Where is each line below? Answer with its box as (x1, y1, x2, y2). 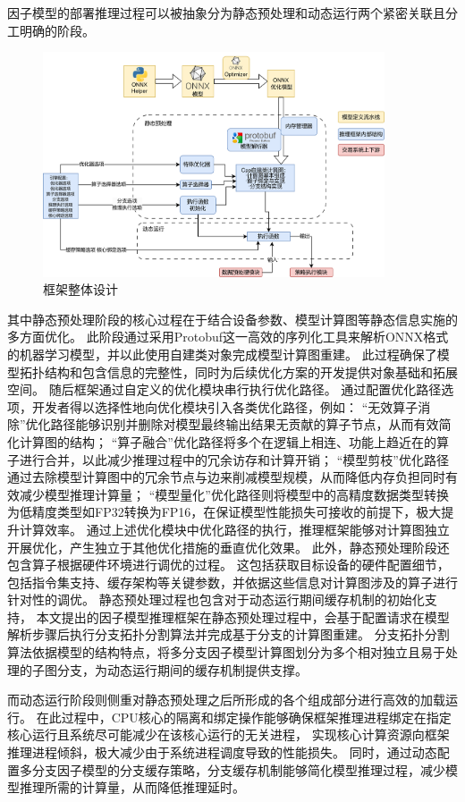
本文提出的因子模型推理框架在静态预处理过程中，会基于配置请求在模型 (36, 607, 450, 626)
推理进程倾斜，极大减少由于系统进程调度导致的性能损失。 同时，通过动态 (7, 743, 437, 762)
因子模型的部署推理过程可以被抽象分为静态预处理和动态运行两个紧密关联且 (7, 4, 445, 21)
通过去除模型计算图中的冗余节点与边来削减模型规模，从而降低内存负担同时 (7, 468, 445, 486)
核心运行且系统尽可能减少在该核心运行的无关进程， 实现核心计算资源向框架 (7, 725, 450, 744)
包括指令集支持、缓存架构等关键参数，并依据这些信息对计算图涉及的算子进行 (7, 572, 458, 591)
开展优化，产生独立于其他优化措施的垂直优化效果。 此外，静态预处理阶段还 (7, 537, 450, 556)
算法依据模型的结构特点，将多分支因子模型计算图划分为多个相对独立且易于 (7, 643, 445, 662)
